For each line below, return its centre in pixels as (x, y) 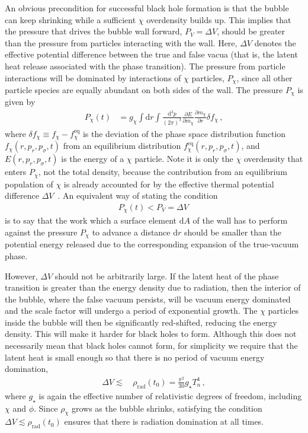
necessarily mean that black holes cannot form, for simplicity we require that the (151, 346)
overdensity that (273, 159)
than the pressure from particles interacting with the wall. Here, (121, 42)
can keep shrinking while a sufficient (70, 19)
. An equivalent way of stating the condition (138, 195)
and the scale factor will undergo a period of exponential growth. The (131, 311)
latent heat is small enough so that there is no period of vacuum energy (135, 357)
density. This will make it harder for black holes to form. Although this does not (151, 334)
